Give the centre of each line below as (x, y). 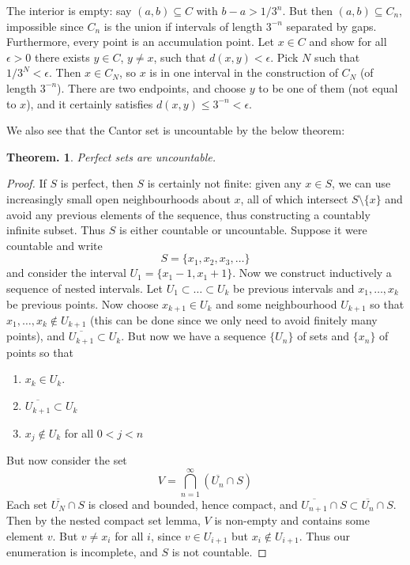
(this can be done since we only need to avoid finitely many (233, 319)
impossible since (45, 26)
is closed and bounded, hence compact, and (193, 504)
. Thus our (324, 535)
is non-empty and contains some (292, 520)
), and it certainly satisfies (90, 103)
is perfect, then (97, 183)
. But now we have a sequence (194, 336)
